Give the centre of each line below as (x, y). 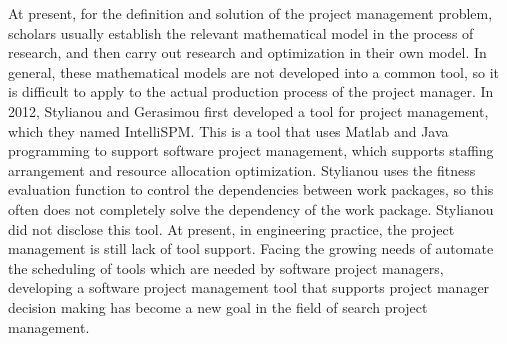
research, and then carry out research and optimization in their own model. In (247, 52)
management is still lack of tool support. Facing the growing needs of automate (251, 248)
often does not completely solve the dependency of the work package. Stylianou (251, 208)
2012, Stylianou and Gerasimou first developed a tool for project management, (248, 110)
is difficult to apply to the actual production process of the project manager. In (251, 91)
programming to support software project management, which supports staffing (251, 150)
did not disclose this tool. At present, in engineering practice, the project (231, 228)
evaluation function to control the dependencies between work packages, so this (251, 189)
